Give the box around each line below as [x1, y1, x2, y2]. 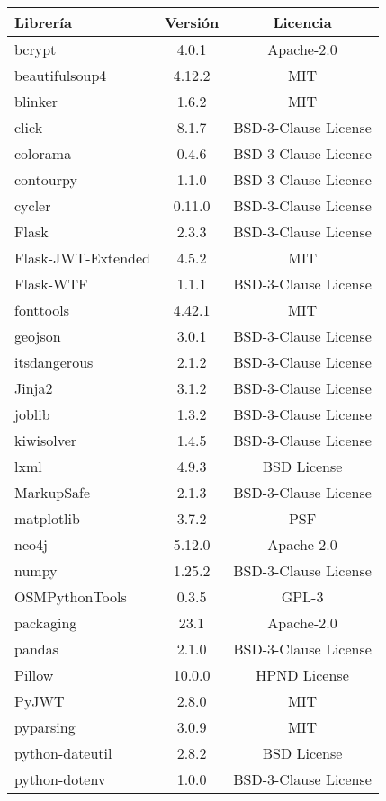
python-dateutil [14, 743, 112, 763]
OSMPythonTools [14, 586, 127, 607]
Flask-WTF [14, 273, 88, 294]
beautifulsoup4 [14, 65, 107, 85]
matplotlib [14, 508, 80, 529]
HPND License [256, 664, 349, 685]
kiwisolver [14, 430, 77, 450]
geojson [14, 325, 61, 346]
